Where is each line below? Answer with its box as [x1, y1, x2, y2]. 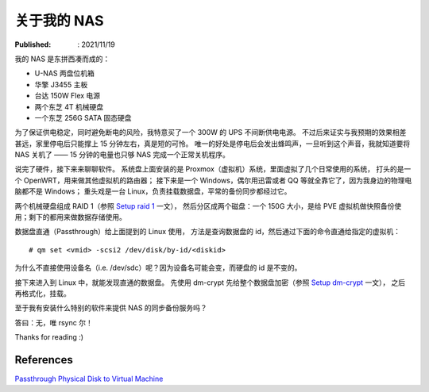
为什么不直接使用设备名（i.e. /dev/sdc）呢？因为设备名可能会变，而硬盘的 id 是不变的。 [14, 263, 302, 273]
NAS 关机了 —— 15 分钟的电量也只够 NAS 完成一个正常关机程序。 [14, 150, 230, 159]
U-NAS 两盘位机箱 [34, 68, 95, 79]
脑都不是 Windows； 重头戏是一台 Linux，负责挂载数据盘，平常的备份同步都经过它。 [14, 186, 292, 196]
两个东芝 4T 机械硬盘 [34, 102, 103, 111]
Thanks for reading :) [14, 332, 83, 342]
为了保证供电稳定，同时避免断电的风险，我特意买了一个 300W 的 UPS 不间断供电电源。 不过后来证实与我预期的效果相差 [14, 128, 407, 137]
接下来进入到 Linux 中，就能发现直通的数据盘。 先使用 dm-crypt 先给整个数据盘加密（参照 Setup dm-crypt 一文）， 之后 [14, 278, 406, 287]
